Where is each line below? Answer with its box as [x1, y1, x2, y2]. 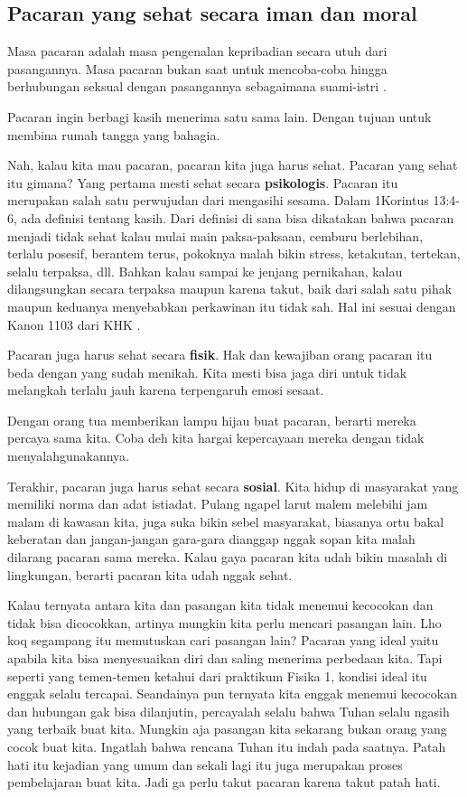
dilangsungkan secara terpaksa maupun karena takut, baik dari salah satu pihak [7, 279, 453, 298]
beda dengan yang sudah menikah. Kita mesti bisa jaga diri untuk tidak [7, 362, 407, 381]
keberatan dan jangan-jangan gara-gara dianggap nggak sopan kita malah [7, 530, 416, 549]
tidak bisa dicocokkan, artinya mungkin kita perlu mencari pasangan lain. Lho [7, 613, 442, 632]
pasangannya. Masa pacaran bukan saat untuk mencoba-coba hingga [7, 59, 388, 78]
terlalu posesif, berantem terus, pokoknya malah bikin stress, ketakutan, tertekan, [7, 244, 461, 263]
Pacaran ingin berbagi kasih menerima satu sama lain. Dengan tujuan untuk [7, 107, 432, 126]
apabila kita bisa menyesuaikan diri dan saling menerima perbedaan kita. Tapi [7, 649, 443, 668]
